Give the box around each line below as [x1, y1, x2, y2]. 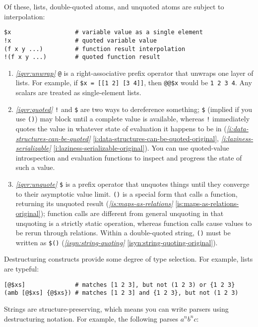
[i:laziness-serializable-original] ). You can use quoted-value [53, 143, 229, 153]
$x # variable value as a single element [4, 29, 203, 36]
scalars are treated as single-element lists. [15, 87, 141, 98]
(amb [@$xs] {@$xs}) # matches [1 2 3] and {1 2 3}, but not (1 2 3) [4, 289, 239, 297]
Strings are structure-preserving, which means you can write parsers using [4, 303, 229, 314]
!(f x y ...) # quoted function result [4, 54, 160, 61]
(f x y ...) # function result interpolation [4, 45, 186, 53]
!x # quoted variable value [4, 37, 157, 44]
